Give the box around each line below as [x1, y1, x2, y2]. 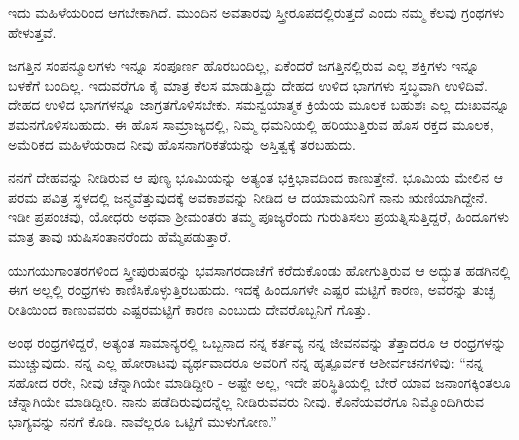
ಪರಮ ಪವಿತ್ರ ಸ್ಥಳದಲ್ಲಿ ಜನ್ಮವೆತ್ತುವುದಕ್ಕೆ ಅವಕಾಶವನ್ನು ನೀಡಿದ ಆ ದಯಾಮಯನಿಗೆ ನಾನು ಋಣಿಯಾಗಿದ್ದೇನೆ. [8, 186, 488, 207]
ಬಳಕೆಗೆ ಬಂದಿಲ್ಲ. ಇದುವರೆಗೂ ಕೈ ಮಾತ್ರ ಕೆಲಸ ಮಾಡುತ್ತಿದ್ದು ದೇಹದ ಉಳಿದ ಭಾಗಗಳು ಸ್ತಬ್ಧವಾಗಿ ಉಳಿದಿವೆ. [8, 74, 488, 95]
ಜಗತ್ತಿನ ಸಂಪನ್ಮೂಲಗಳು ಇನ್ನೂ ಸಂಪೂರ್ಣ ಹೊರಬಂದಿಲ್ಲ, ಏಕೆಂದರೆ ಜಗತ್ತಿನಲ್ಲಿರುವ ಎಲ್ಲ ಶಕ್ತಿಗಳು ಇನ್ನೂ [8, 55, 480, 76]
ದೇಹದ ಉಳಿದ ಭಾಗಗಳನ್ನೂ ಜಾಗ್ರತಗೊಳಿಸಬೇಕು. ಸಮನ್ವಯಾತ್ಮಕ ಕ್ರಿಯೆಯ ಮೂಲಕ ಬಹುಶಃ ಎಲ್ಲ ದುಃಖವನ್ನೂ [8, 94, 510, 115]
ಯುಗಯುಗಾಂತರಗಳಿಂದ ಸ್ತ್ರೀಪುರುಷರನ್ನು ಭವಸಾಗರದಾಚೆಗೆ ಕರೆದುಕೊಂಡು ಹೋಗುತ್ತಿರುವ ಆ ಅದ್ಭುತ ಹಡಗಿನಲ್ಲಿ [8, 259, 511, 280]
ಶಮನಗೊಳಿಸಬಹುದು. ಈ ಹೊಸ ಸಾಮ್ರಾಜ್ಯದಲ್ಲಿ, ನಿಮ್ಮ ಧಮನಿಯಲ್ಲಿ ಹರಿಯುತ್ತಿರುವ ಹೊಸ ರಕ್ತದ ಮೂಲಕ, [8, 113, 494, 134]
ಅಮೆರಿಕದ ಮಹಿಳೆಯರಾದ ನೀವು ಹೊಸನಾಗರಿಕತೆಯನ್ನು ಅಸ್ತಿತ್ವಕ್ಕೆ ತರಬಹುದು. [8, 133, 356, 154]
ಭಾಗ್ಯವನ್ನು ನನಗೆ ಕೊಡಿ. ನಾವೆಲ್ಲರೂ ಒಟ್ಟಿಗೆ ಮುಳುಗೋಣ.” [8, 410, 277, 431]
